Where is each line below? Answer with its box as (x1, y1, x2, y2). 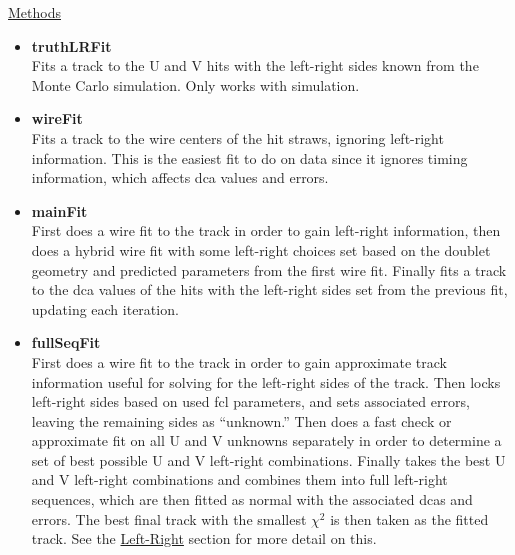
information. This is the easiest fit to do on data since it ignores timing (31, 147, 468, 168)
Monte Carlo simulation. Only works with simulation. (31, 74, 360, 95)
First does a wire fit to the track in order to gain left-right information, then (31, 220, 501, 241)
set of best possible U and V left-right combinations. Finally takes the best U (31, 449, 506, 470)
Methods (8, 2, 61, 22)
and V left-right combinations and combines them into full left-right (31, 469, 448, 490)
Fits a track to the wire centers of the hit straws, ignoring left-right (31, 127, 444, 148)
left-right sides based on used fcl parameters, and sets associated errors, (31, 391, 470, 412)
